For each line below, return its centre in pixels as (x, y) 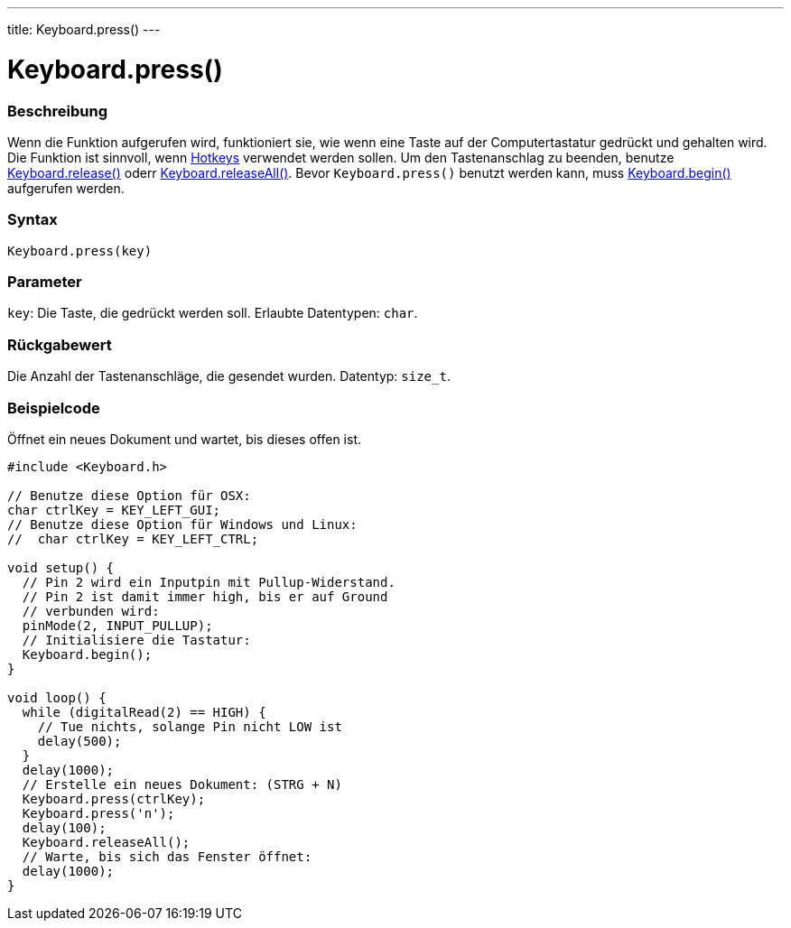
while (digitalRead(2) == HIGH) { (144, 712)
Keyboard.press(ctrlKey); (114, 798)
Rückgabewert (60, 344)
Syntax (33, 220)
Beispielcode (54, 408)
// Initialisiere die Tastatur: (136, 640)
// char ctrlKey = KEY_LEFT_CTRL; (133, 538)
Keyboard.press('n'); (98, 813)
